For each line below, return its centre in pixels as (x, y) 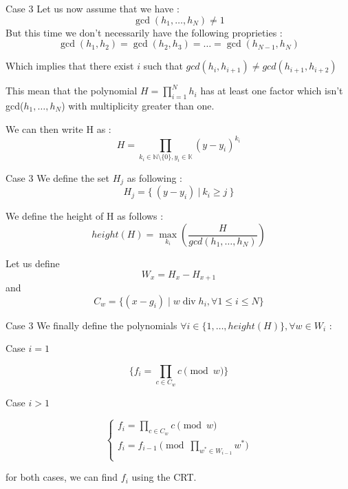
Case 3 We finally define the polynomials (91, 325)
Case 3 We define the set (58, 177)
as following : (155, 177)
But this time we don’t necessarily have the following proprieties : (144, 32)
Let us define (33, 263)
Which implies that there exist (70, 66)
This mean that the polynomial (72, 91)
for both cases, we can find (62, 477)
